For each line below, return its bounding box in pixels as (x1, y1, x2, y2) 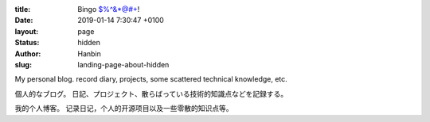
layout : (14, 26, 39, 36)
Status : (14, 38, 40, 48)
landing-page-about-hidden (77, 59, 170, 69)
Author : (14, 48, 41, 59)
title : (14, 5, 31, 13)
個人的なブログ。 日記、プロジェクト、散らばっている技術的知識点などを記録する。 (14, 89, 288, 98)
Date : (14, 16, 33, 25)
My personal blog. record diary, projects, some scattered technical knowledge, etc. (14, 74, 288, 84)
